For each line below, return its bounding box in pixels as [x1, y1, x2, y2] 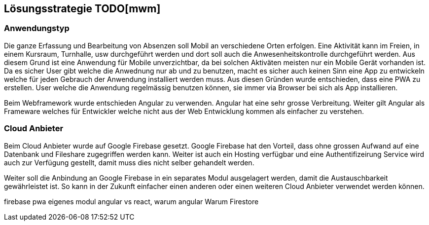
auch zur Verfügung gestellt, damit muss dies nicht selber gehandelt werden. [4, 158, 254, 167]
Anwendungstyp [4, 23, 70, 34]
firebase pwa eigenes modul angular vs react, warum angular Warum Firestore [4, 197, 259, 206]
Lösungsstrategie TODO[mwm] [4, 2, 161, 15]
